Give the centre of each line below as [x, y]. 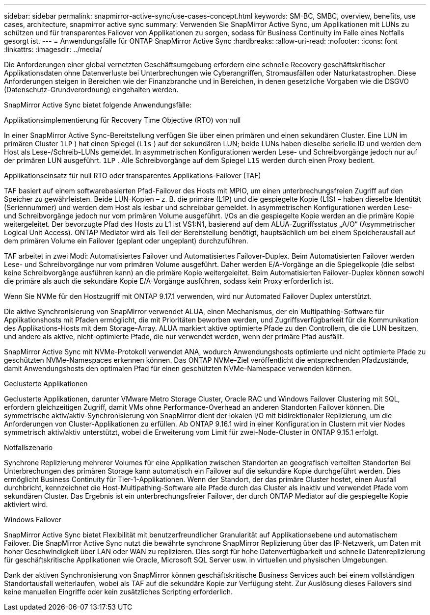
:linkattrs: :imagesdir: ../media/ [53, 49]
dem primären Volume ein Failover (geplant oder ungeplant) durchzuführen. [126, 241]
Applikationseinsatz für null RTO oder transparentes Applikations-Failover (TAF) [133, 175]
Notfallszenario [28, 447]
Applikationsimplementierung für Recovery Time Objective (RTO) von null [122, 120]
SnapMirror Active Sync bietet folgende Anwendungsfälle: [98, 105]
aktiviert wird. [26, 504]
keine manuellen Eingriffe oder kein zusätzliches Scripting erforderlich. [119, 592]
